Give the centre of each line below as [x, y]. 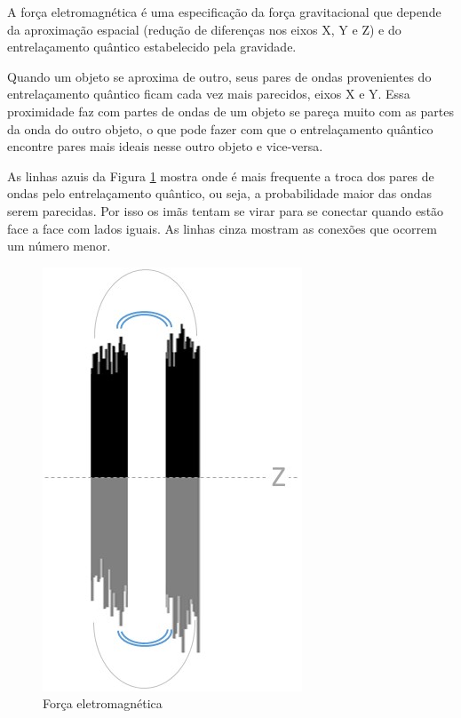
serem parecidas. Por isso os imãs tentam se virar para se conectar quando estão [226, 210]
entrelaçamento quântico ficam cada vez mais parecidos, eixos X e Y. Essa [209, 94]
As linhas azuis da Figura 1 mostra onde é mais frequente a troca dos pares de [221, 176]
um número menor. [59, 246]
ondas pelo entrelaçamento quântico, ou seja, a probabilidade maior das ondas [220, 193]
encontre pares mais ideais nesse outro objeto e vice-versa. [165, 146]
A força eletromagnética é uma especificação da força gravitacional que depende [224, 12]
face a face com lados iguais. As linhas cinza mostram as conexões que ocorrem [222, 228]
